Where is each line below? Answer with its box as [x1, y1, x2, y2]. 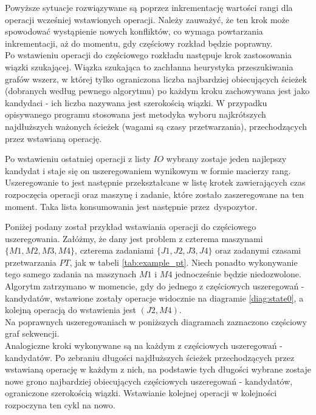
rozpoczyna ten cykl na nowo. [5, 399, 115, 411]
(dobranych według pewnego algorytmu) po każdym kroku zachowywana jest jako [5, 84, 310, 97]
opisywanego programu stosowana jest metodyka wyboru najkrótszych [5, 108, 266, 121]
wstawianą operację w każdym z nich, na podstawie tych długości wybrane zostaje [5, 363, 311, 376]
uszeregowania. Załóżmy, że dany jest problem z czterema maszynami [5, 232, 263, 245]
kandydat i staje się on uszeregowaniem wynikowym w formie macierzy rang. [5, 164, 291, 177]
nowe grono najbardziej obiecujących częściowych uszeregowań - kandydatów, [5, 374, 293, 387]
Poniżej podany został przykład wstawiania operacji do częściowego [5, 220, 256, 233]
